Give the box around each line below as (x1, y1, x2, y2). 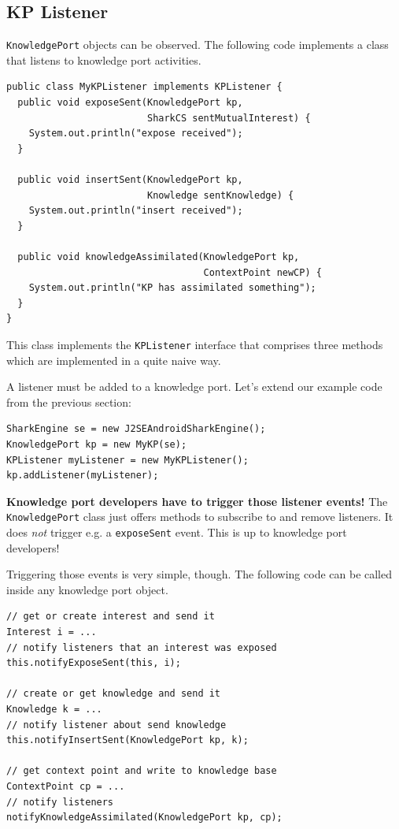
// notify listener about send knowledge (6, 719, 227, 730)
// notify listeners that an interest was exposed (6, 641, 277, 653)
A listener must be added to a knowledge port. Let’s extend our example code (6, 378, 382, 395)
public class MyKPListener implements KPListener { (6, 81, 283, 93)
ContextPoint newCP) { (203, 266, 322, 278)
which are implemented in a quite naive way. (6, 351, 221, 368)
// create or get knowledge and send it (6, 688, 221, 700)
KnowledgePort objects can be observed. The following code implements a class (6, 36, 389, 53)
